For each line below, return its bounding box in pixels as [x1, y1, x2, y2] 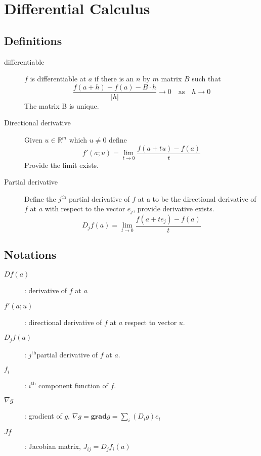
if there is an [94, 73, 134, 84]
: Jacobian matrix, [24, 441, 81, 451]
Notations [4, 247, 57, 262]
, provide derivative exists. [133, 203, 214, 214]
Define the [24, 193, 56, 204]
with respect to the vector [45, 203, 125, 214]
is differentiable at [30, 73, 86, 84]
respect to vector [124, 316, 177, 327]
